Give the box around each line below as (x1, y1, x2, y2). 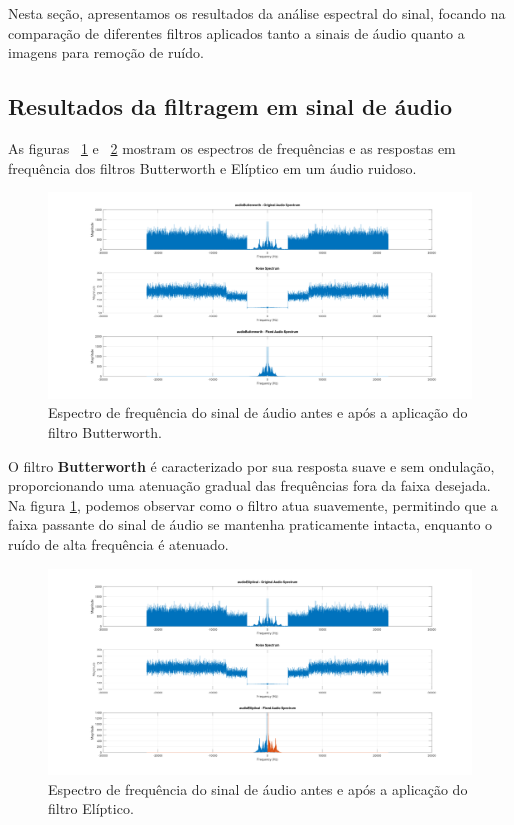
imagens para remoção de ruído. (8, 42, 204, 63)
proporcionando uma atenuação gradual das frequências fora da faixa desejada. (8, 475, 491, 496)
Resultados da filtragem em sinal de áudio (8, 91, 452, 122)
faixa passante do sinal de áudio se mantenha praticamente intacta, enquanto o (8, 514, 493, 535)
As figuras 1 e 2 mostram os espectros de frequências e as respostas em (8, 137, 456, 158)
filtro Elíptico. (48, 798, 134, 819)
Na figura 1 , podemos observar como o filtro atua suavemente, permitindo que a (8, 494, 498, 515)
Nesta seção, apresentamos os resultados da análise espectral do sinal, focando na (8, 3, 506, 23)
